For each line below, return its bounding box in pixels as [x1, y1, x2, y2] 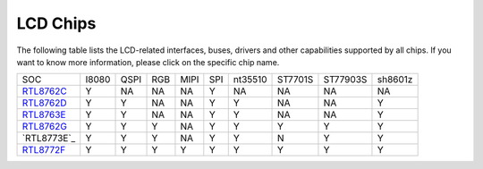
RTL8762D [21, 97, 67, 109]
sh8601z [377, 73, 413, 86]
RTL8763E [21, 108, 66, 121]
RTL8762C [21, 85, 67, 97]
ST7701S [277, 73, 314, 86]
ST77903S [323, 73, 368, 86]
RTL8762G [21, 121, 67, 133]
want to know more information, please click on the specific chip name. [16, 56, 280, 67]
